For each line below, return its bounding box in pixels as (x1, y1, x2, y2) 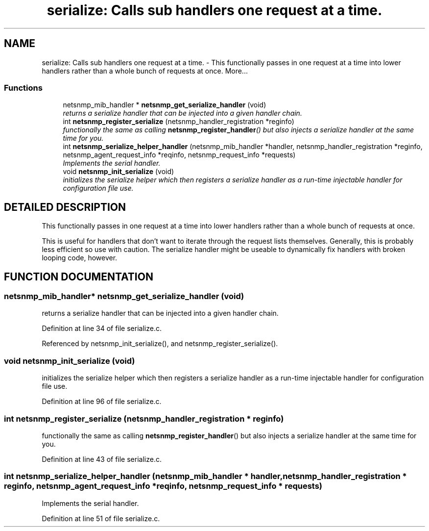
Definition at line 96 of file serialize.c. (42, 397, 162, 406)
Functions (4, 82, 43, 93)
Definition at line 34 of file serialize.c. (42, 324, 162, 333)
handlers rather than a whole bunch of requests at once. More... (42, 66, 248, 75)
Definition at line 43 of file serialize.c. (42, 455, 162, 463)
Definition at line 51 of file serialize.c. (42, 514, 160, 523)
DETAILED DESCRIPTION (4, 201, 126, 213)
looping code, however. (42, 253, 118, 262)
